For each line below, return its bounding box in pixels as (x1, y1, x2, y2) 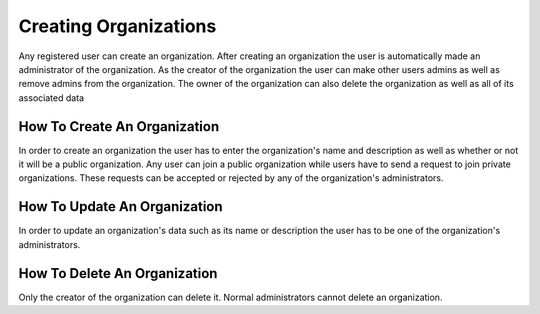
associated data (18, 91, 85, 104)
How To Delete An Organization (18, 265, 218, 282)
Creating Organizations (18, 15, 217, 37)
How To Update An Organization (18, 198, 224, 215)
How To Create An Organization (18, 118, 220, 135)
